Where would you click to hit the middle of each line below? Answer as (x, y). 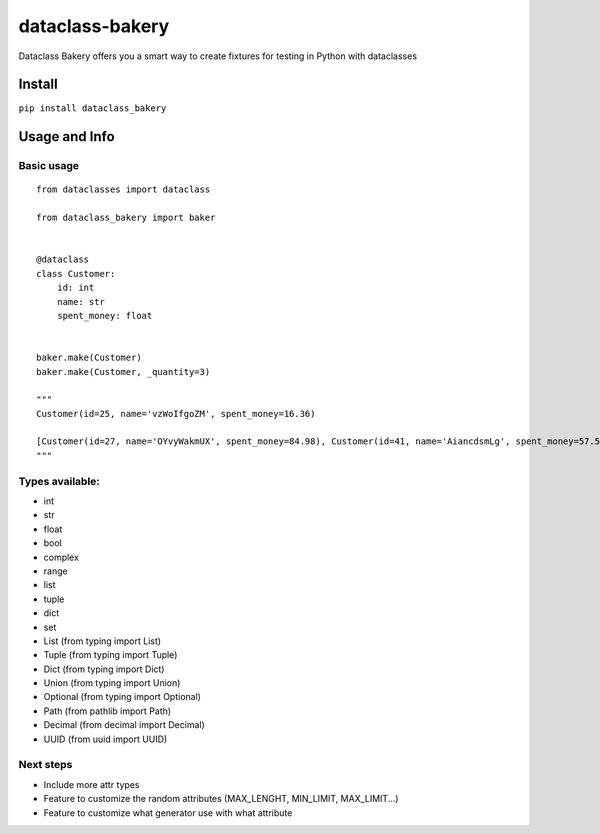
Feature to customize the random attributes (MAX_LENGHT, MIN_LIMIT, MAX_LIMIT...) (221, 799)
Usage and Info (66, 136)
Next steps (45, 765)
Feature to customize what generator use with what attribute (168, 812)
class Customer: (76, 273)
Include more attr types (91, 784)
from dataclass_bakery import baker (126, 218)
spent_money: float (104, 315)
